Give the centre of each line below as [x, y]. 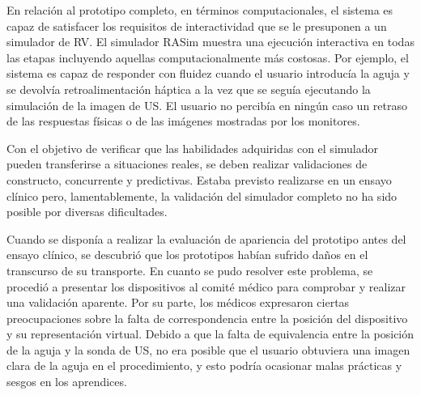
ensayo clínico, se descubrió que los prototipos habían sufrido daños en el [187, 255]
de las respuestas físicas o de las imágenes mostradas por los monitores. [183, 121]
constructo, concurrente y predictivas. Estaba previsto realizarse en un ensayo [199, 179]
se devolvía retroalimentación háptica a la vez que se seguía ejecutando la [189, 89]
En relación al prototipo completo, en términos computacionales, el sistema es [200, 10]
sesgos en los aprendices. [67, 382]
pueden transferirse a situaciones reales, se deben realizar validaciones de [187, 164]
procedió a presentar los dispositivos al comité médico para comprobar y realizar [206, 286]
